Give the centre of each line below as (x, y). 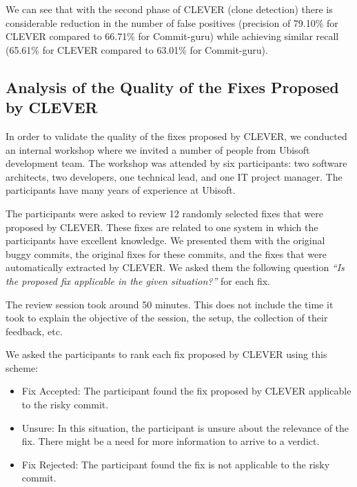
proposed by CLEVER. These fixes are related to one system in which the (162, 227)
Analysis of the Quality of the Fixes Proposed (172, 87)
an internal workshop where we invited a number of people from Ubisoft (158, 149)
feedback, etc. (34, 331)
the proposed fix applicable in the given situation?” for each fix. (138, 280)
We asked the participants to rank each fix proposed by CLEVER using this (166, 354)
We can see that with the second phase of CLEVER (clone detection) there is (169, 9)
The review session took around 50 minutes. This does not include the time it (170, 304)
